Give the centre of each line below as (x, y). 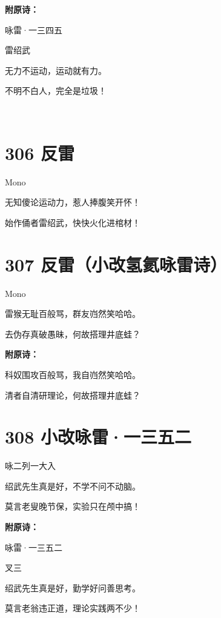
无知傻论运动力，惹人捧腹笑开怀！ (73, 202)
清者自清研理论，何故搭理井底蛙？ (73, 395)
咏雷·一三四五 (34, 29)
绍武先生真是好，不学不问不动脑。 (73, 486)
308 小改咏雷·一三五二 (98, 437)
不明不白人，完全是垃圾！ (56, 91)
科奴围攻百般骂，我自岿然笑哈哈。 (73, 374)
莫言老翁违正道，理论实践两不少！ (73, 608)
